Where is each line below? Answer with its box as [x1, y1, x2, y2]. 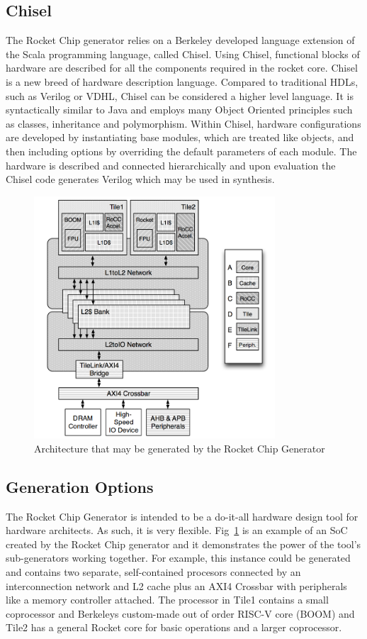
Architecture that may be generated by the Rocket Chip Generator [34, 440, 325, 455]
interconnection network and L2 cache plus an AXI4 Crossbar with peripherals [6, 578, 347, 593]
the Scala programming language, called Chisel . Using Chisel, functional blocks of [6, 46, 360, 61]
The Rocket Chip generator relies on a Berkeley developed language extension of [6, 33, 355, 48]
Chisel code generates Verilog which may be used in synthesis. [6, 172, 275, 187]
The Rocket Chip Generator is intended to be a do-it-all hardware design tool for [6, 509, 358, 523]
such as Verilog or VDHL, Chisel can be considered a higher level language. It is [6, 88, 354, 103]
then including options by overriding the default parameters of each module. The [6, 143, 357, 158]
